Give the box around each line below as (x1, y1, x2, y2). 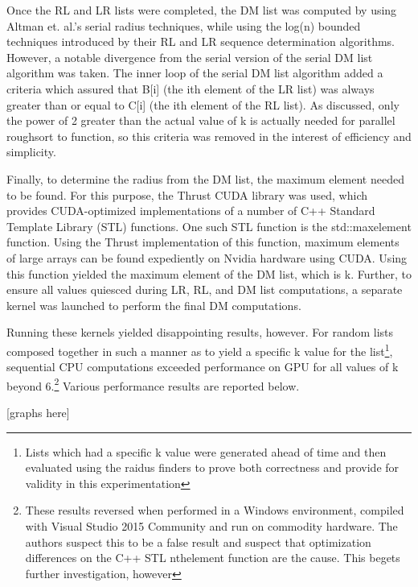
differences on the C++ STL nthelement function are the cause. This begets (25, 549, 400, 566)
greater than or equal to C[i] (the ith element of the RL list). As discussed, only (6, 96, 400, 113)
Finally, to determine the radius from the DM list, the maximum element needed (6, 170, 404, 187)
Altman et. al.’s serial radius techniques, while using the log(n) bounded (6, 17, 361, 34)
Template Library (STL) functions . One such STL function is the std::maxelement (6, 217, 412, 234)
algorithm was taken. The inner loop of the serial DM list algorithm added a (6, 64, 383, 81)
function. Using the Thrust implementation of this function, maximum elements (6, 234, 400, 250)
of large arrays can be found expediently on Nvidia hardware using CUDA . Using (6, 249, 408, 266)
